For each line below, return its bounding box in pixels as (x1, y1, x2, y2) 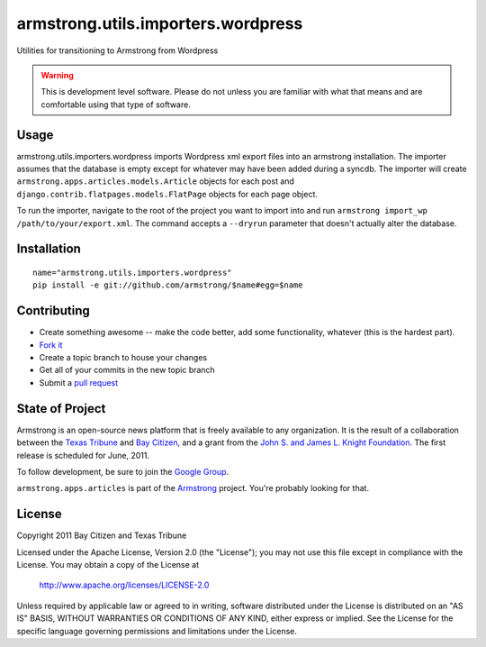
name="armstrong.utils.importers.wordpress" (32, 267, 233, 278)
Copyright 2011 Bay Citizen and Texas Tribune (16, 530, 187, 541)
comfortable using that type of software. (40, 99, 191, 110)
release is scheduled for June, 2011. (16, 450, 150, 460)
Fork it (39, 339, 63, 351)
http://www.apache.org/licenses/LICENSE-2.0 (39, 579, 210, 590)
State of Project (16, 401, 106, 416)
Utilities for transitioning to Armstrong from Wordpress (16, 45, 219, 56)
